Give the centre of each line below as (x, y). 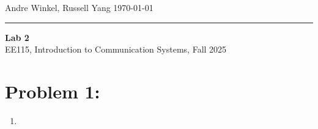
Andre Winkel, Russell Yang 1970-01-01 (79, 7)
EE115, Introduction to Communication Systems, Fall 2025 (116, 49)
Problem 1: (53, 91)
